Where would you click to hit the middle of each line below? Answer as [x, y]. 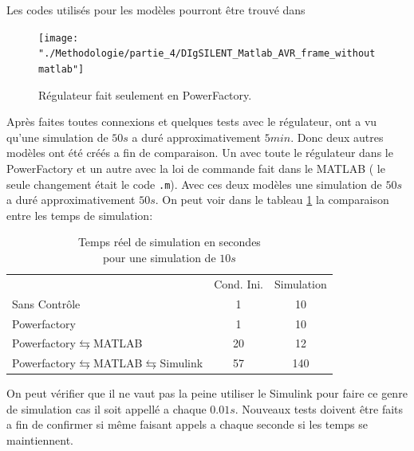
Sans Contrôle [46, 303]
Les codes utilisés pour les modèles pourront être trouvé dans [156, 10]
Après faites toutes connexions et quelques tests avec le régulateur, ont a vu [192, 122]
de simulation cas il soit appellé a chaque [106, 408]
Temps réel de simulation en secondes [169, 242]
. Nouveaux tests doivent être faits [319, 408]
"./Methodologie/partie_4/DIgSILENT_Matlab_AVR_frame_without [207, 54]
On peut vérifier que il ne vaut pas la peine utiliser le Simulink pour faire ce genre [207, 393]
